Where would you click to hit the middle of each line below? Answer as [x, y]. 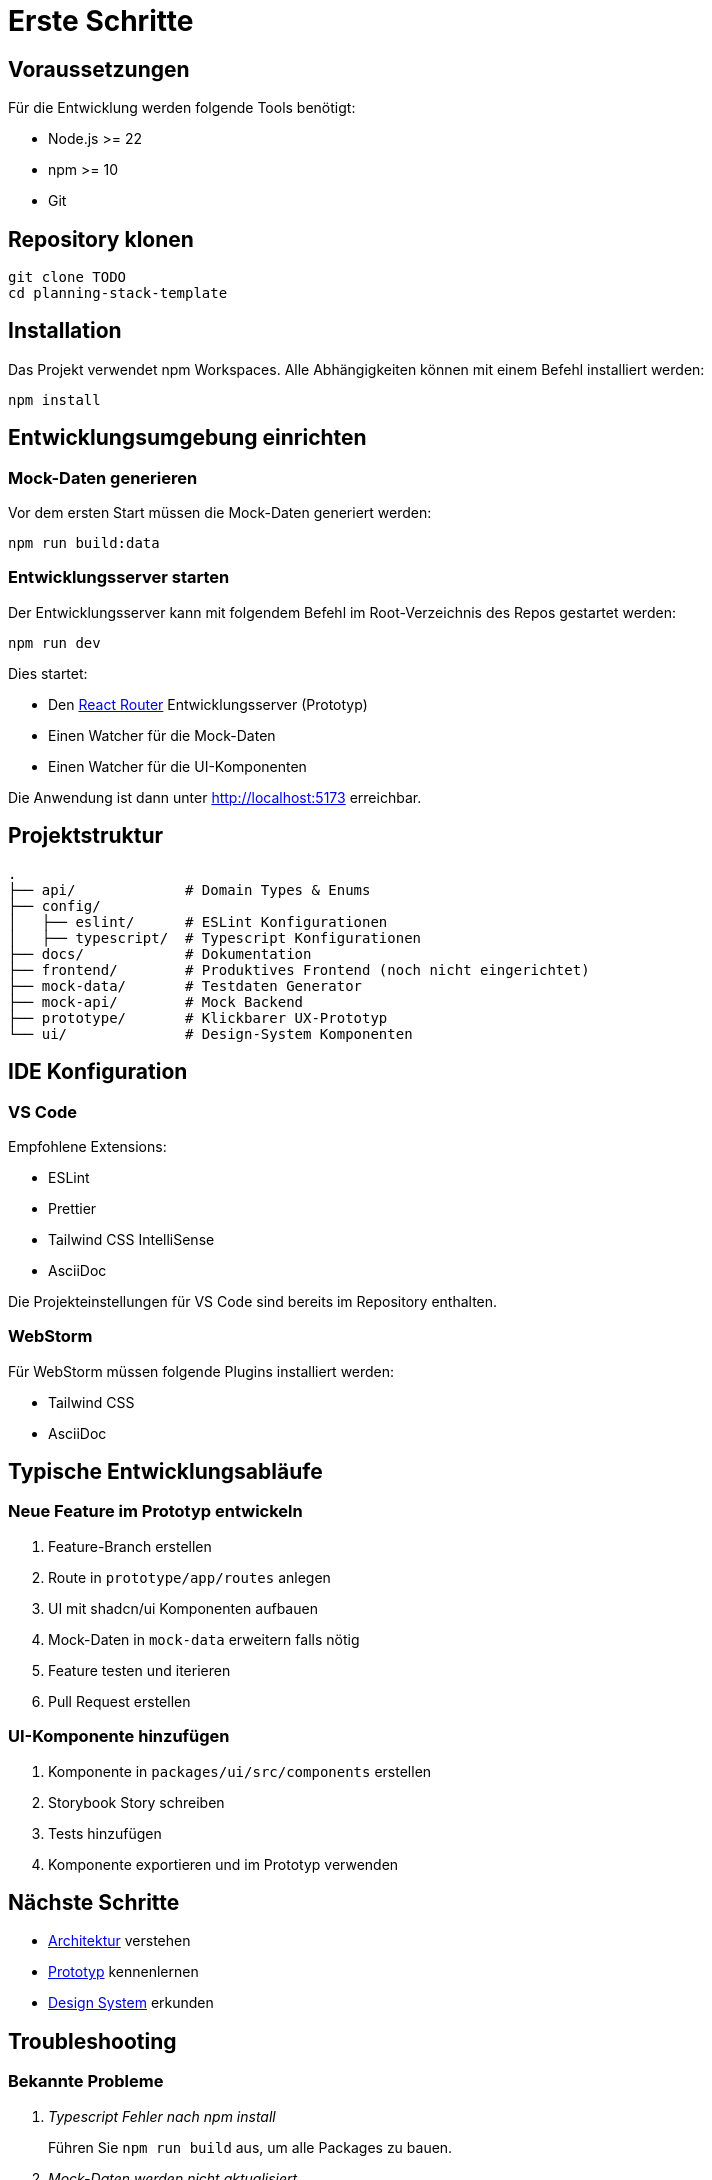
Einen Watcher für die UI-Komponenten [177, 766]
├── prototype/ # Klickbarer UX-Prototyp [198, 1017]
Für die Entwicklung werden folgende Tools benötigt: [182, 108]
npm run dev [54, 642]
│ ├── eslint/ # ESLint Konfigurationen [198, 921]
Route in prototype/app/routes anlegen [189, 1577]
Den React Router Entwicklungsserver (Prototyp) [208, 704]
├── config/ [54, 905]
